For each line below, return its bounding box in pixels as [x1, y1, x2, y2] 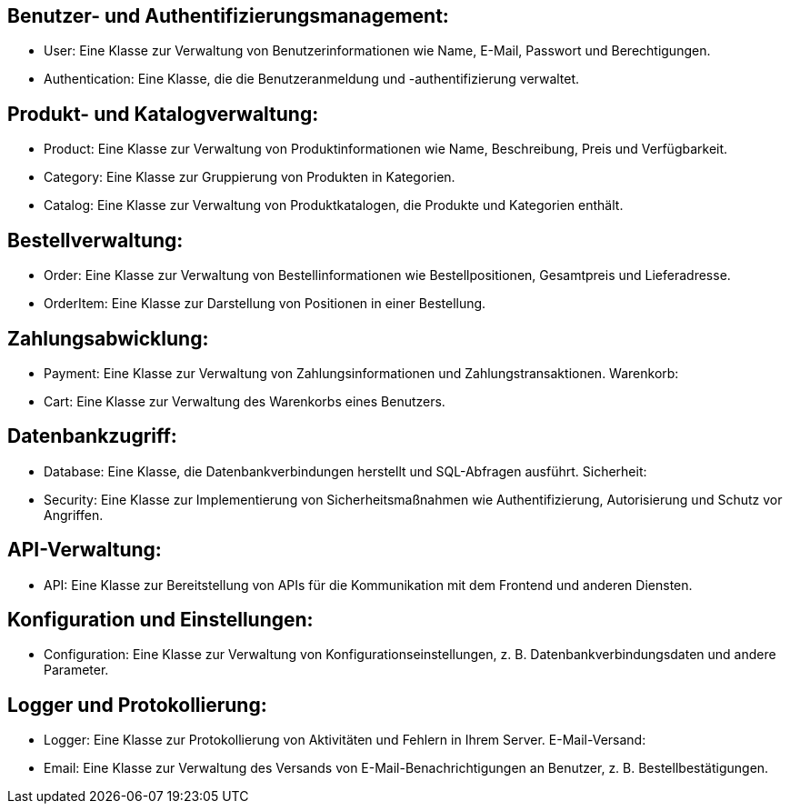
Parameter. [44, 662, 109, 678]
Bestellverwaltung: [7, 228, 184, 252]
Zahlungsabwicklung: [7, 326, 209, 350]
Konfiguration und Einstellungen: [7, 608, 314, 632]
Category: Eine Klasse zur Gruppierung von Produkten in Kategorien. [44, 169, 455, 185]
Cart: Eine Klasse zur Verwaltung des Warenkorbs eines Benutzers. [44, 393, 445, 409]
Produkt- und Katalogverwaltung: [7, 102, 319, 125]
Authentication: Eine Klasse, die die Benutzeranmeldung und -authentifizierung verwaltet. [44, 71, 580, 87]
